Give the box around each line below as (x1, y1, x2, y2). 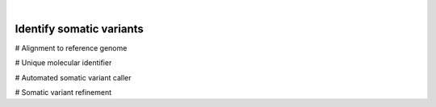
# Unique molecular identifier (15, 58, 112, 68)
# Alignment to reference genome (15, 43, 128, 52)
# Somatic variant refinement (15, 88, 112, 97)
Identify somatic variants (15, 22, 145, 35)
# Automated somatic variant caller (15, 72, 132, 82)
